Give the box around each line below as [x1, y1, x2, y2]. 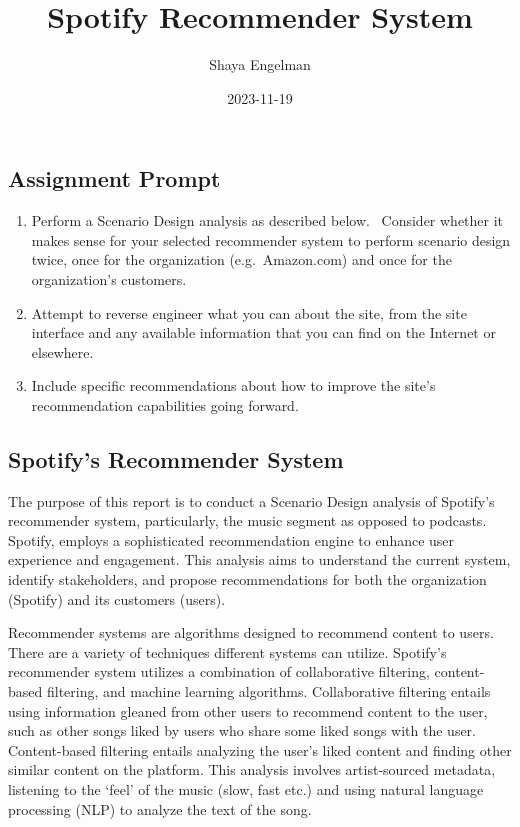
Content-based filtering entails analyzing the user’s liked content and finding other [8, 739, 512, 760]
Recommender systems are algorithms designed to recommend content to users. [8, 622, 494, 643]
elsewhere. [31, 341, 94, 362]
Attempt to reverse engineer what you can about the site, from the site [31, 302, 467, 323]
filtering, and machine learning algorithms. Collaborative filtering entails [46, 681, 491, 702]
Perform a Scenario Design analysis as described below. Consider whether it [31, 210, 504, 231]
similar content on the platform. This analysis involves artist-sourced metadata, [8, 759, 496, 780]
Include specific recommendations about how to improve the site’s [31, 375, 436, 396]
